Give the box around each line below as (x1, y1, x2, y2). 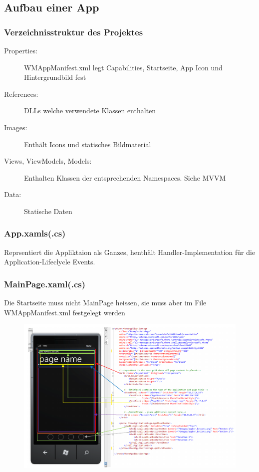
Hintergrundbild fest (24, 72, 86, 82)
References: (4, 88, 38, 99)
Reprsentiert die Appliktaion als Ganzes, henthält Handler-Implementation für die (4, 246, 256, 257)
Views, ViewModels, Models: (4, 156, 92, 166)
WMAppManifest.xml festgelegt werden (4, 307, 125, 317)
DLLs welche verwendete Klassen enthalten (24, 105, 156, 116)
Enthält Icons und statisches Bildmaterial (24, 139, 151, 149)
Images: (4, 122, 27, 132)
